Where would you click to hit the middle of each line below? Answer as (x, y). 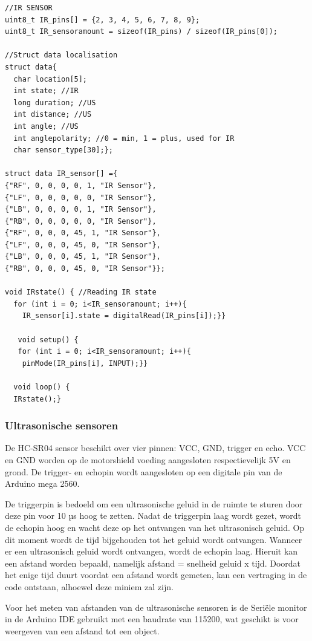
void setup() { (48, 340)
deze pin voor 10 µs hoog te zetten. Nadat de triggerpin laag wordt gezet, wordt (153, 516)
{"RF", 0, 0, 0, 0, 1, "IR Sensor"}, (81, 185)
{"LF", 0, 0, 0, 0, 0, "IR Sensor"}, (81, 197)
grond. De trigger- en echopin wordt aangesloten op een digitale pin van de (144, 471)
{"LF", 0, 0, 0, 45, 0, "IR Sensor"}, (83, 245)
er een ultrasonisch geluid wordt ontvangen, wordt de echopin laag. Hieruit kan (151, 551)
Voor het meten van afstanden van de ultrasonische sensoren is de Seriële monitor (156, 607)
